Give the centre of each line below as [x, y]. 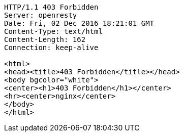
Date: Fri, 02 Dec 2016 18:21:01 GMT [79, 23]
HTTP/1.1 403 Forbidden [51, 7]
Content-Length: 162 [45, 39]
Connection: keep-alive [51, 48]
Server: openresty [41, 15]
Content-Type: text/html [53, 31]
